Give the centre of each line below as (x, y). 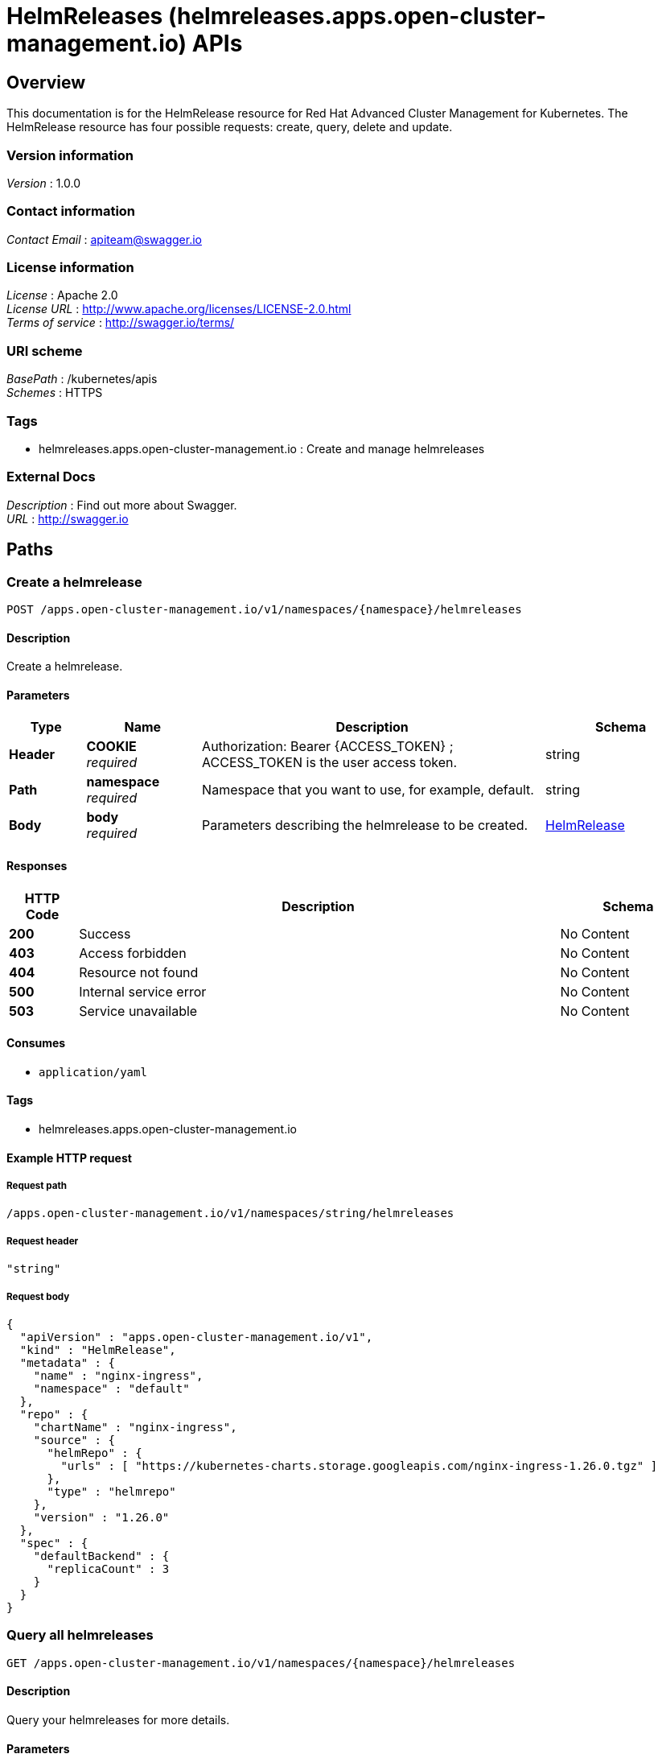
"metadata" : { (67, 1362)
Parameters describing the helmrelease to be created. (365, 825)
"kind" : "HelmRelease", (98, 1350)
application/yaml (93, 1072)
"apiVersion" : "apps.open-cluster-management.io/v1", (196, 1337)
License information (70, 268)
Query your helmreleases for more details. (118, 1719)
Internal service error (143, 991)
